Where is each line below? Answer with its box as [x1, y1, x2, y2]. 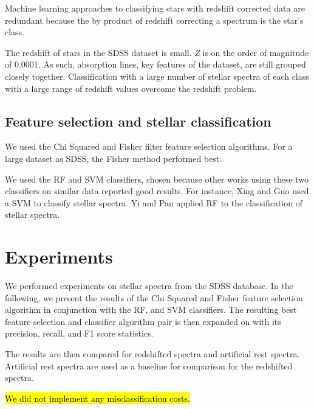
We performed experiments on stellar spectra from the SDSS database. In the [5, 279, 293, 292]
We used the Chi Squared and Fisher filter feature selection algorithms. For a [5, 140, 293, 153]
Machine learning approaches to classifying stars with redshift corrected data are [5, 2, 305, 14]
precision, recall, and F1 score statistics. [5, 327, 154, 340]
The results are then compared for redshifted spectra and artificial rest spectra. [5, 348, 300, 360]
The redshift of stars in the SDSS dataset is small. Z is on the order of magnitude [5, 46, 309, 58]
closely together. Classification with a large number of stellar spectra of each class [5, 69, 309, 82]
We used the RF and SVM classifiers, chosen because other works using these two [5, 172, 309, 185]
